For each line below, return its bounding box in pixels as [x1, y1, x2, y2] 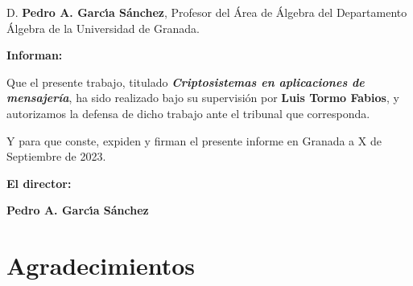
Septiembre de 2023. [6, 148, 106, 165]
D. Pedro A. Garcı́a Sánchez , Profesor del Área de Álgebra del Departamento [6, 4, 407, 20]
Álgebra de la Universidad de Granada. [6, 19, 200, 36]
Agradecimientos [6, 249, 196, 282]
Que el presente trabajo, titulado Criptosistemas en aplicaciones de [6, 73, 365, 90]
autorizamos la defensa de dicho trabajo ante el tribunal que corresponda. [6, 104, 370, 121]
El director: [6, 174, 72, 191]
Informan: [6, 47, 63, 63]
